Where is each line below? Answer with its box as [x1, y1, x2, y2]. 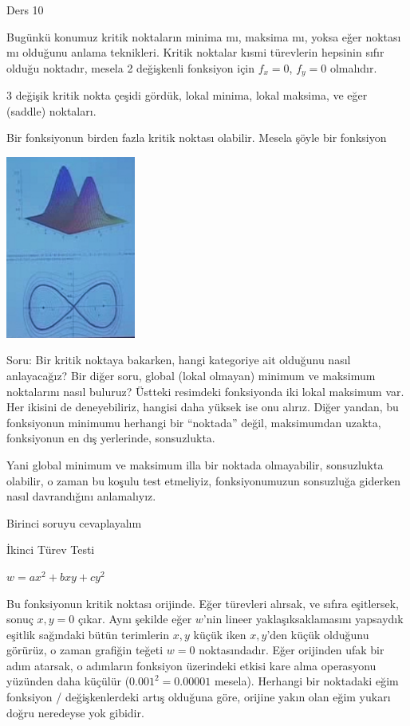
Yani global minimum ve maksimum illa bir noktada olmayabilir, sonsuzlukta [6, 456, 384, 473]
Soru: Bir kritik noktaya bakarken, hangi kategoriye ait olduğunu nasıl [6, 351, 351, 368]
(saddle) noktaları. [6, 102, 97, 119]
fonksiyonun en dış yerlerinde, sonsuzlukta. [6, 430, 215, 446]
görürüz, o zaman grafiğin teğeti [6, 642, 164, 658]
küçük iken [193, 626, 246, 642]
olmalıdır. [329, 59, 377, 76]
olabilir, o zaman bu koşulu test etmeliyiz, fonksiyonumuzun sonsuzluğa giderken [6, 472, 400, 489]
